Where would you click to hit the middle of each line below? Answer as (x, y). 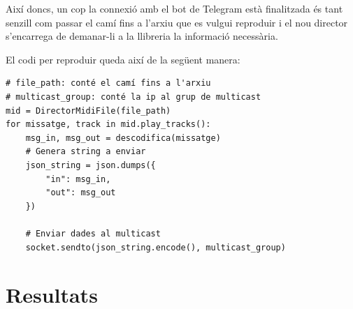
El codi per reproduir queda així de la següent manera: (123, 59)
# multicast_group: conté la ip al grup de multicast (134, 97)
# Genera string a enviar (86, 152)
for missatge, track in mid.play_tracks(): (108, 125)
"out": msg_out (81, 193)
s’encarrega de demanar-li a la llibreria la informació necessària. (142, 36)
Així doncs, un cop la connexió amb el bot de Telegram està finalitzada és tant (174, 8)
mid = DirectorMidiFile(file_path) (88, 111)
